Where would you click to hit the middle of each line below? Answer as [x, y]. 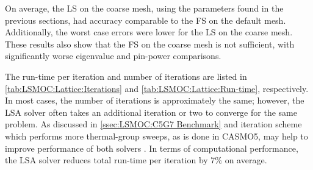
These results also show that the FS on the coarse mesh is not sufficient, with [150, 44]
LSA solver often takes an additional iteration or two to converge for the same [151, 112]
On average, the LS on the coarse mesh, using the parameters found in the [144, 8]
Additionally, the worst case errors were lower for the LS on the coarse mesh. [149, 32]
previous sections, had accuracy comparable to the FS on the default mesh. [146, 20]
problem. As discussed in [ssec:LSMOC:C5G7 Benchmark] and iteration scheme [153, 124]
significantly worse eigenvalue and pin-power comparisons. [113, 56]
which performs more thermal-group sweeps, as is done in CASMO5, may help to [156, 136]
